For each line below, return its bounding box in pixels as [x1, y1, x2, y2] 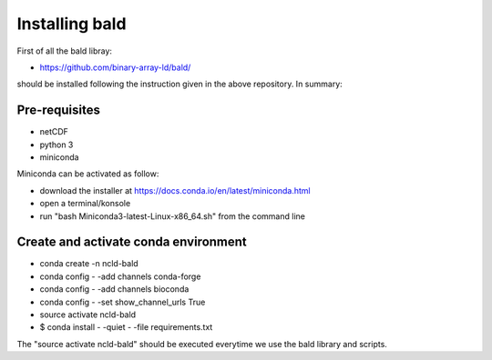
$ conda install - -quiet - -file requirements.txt [39, 322, 213, 333]
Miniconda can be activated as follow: [16, 168, 159, 179]
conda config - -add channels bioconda [39, 284, 190, 295]
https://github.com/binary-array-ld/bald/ [39, 62, 191, 73]
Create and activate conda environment [16, 235, 248, 250]
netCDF [39, 126, 68, 137]
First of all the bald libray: [16, 45, 113, 56]
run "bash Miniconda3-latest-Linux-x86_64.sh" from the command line [39, 210, 305, 222]
